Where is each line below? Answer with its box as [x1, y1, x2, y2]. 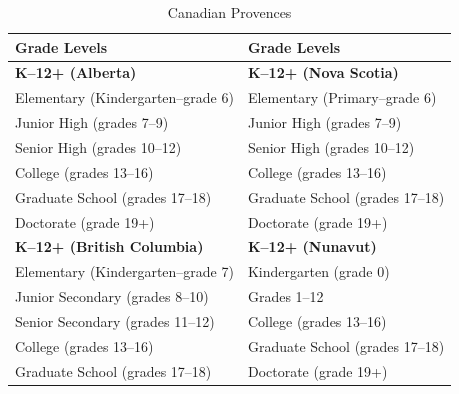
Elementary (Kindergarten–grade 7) [15, 261, 234, 282]
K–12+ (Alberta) [15, 62, 137, 83]
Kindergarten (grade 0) [247, 261, 390, 282]
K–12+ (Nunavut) [247, 236, 377, 257]
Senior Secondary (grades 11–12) [15, 310, 215, 331]
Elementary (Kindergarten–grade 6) [15, 87, 234, 108]
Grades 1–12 [247, 286, 324, 307]
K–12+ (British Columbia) [15, 236, 204, 257]
